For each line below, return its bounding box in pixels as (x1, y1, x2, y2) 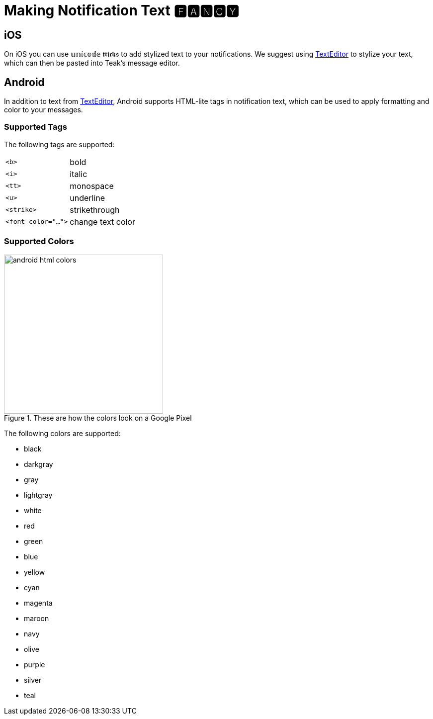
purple (24, 660, 45, 669)
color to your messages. (4, 105, 83, 114)
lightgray (24, 490, 53, 499)
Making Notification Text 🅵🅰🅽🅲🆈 (4, 2, 239, 19)
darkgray (24, 459, 53, 468)
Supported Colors (4, 236, 74, 247)
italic (70, 169, 87, 179)
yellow (24, 567, 45, 576)
